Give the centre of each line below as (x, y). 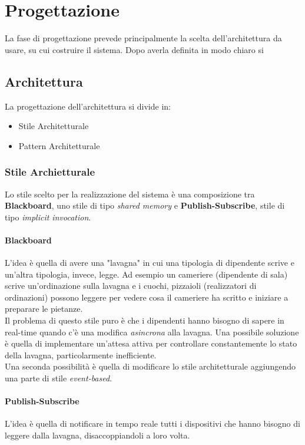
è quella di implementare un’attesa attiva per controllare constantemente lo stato (151, 343)
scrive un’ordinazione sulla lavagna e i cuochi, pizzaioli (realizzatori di (131, 286)
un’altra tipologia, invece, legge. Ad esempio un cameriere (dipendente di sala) (146, 274)
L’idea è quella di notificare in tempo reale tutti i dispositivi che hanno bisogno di (152, 423)
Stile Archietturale (50, 172)
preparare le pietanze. (44, 309)
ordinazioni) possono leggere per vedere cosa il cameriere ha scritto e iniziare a (147, 297)
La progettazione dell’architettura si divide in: (88, 106)
